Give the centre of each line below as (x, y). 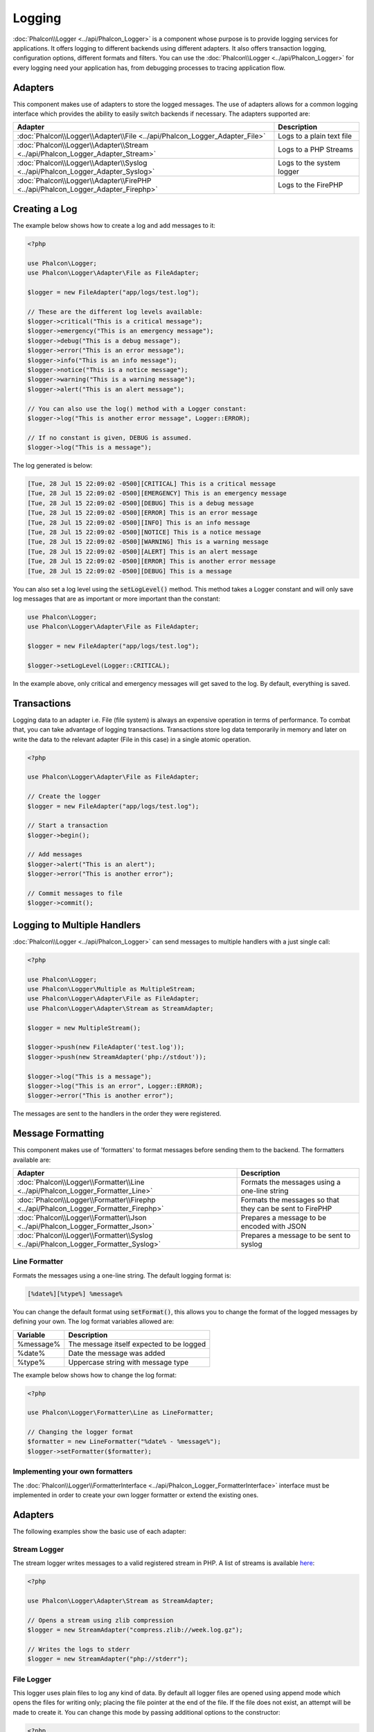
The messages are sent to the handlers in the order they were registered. (117, 1114)
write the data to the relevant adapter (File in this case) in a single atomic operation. (132, 739)
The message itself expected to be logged (137, 1344)
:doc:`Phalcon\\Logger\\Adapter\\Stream (83, 145)
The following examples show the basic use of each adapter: (100, 1531)
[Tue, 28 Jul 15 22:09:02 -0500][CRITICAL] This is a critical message (152, 484)
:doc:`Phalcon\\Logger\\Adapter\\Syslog (82, 163)
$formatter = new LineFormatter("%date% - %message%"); (124, 1442)
